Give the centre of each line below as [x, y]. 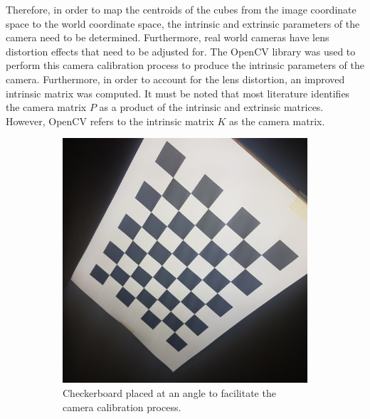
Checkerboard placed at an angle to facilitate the [169, 392]
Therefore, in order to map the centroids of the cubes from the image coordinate [181, 9]
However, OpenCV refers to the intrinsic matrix [110, 121]
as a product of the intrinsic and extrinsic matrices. [211, 107]
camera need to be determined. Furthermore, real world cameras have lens [168, 37]
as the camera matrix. [277, 121]
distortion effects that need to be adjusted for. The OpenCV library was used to [181, 51]
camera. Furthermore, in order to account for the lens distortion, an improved [175, 79]
